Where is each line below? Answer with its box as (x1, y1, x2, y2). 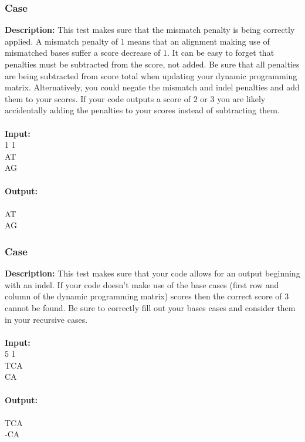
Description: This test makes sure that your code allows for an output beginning (5, 267, 300, 279)
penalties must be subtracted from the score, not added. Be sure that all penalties (5, 58, 300, 70)
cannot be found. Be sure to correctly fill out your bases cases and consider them (5, 301, 296, 313)
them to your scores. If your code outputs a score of (5, 92, 191, 104)
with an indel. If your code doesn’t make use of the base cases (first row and (5, 278, 279, 291)
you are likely (217, 92, 266, 104)
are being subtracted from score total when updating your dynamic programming (5, 69, 297, 82)
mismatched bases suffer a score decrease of (5, 46, 161, 59)
